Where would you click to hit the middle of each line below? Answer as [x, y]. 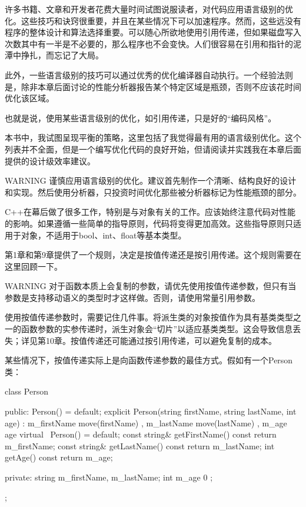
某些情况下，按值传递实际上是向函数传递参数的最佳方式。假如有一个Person [149, 360]
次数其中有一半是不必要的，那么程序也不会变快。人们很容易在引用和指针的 [149, 43]
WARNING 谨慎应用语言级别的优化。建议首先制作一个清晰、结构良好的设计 [151, 180]
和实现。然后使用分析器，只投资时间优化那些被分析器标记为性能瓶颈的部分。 [153, 192]
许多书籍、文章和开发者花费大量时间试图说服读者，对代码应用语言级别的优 [149, 9]
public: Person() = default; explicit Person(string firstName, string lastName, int [151, 411]
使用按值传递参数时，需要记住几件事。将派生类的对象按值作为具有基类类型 [149, 317]
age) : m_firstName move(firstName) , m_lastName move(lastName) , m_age [146, 423]
